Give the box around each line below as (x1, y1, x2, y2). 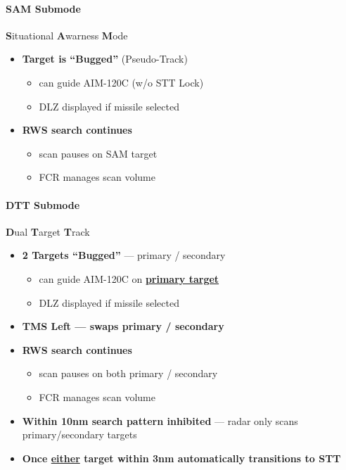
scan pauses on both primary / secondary (39, 366, 218, 381)
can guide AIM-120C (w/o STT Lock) (39, 75, 204, 89)
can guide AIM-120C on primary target (39, 271, 219, 286)
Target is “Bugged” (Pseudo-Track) (22, 51, 188, 66)
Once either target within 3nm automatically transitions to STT (22, 450, 341, 465)
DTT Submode (6, 197, 80, 212)
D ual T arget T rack (6, 224, 90, 239)
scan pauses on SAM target (39, 146, 158, 160)
